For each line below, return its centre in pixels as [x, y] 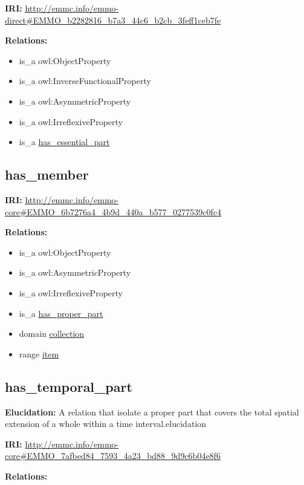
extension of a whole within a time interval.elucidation [106, 424]
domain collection [52, 334]
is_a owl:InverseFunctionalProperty [85, 81]
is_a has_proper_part [61, 313]
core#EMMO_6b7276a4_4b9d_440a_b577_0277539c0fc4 [113, 211]
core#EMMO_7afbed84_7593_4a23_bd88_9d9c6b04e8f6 [113, 456]
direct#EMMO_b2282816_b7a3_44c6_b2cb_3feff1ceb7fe [113, 20]
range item [39, 353]
